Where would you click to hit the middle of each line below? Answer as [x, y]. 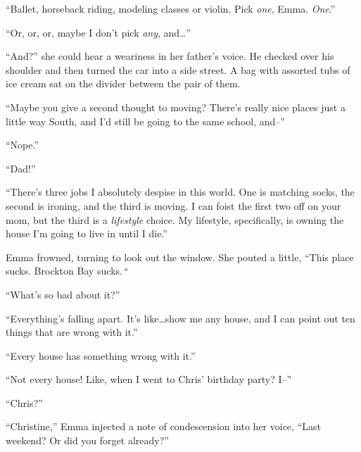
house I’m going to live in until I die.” [87, 233]
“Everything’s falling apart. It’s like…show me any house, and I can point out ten [180, 318]
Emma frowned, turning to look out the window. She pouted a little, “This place [180, 257]
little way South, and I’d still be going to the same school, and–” [145, 121]
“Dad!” [21, 168]
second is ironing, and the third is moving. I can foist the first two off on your [173, 205]
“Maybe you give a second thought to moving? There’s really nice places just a [176, 107]
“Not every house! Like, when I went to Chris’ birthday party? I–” [149, 379]
